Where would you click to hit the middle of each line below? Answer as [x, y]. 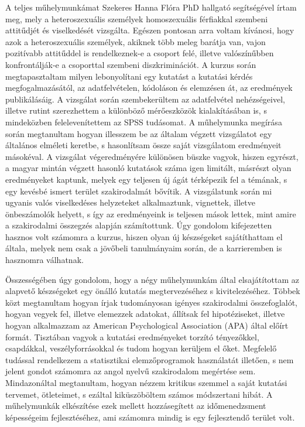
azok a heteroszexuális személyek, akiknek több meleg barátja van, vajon [136, 41]
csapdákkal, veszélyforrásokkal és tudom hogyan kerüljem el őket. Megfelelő [141, 348]
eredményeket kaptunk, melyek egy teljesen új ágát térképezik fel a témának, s [146, 179]
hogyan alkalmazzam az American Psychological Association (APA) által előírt [147, 325]
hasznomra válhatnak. [44, 260]
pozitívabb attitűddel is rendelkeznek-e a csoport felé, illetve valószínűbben [140, 53]
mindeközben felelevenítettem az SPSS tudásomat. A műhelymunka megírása [144, 122]
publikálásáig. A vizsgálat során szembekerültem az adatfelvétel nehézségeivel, [145, 99]
